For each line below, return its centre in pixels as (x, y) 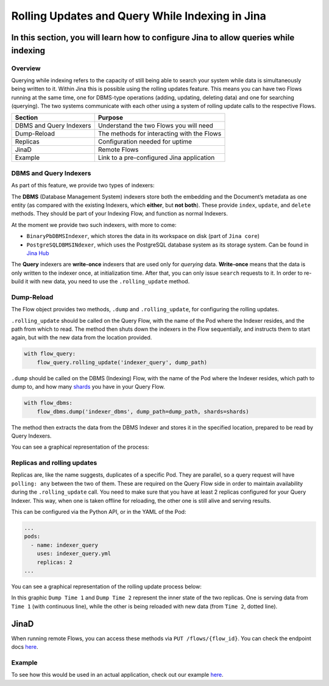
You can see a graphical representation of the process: (80, 447)
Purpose (111, 118)
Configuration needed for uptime (145, 142)
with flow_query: (50, 354)
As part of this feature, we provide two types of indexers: (83, 186)
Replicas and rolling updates (54, 463)
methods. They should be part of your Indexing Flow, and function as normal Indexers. (119, 214)
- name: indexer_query (65, 545)
